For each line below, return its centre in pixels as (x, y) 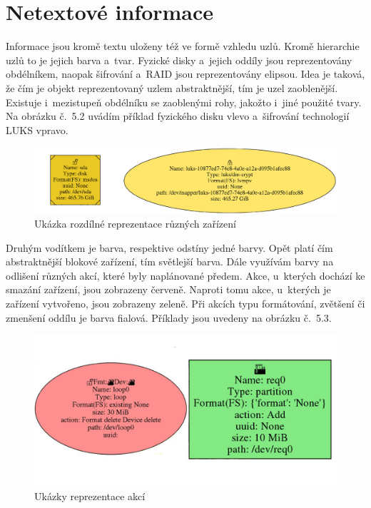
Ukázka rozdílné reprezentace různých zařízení (135, 224)
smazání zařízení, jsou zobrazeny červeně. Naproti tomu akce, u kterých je (168, 289)
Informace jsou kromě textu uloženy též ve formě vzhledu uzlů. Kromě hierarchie (183, 46)
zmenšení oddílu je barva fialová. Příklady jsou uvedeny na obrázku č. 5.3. (169, 317)
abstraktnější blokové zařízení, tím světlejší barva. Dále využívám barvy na (170, 261)
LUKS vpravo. (37, 129)
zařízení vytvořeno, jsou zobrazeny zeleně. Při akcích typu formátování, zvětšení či (185, 303)
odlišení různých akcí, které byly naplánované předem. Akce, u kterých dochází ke (185, 275)
